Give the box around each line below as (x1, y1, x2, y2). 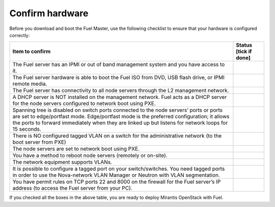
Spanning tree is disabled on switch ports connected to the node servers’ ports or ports (12, 107, 223, 114)
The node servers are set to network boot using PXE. (12, 145, 140, 152)
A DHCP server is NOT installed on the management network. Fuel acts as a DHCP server (12, 94, 227, 101)
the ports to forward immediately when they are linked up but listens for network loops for (12, 119, 228, 126)
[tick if (236, 48, 252, 55)
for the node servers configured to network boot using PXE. (12, 100, 156, 107)
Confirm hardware (9, 8, 89, 19)
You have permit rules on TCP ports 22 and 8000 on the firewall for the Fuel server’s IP (12, 178, 221, 185)
